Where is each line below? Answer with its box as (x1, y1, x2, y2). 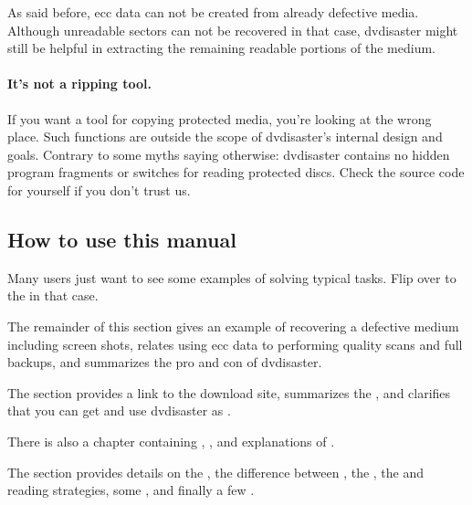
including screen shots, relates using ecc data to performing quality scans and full (7, 334, 463, 353)
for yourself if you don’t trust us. (7, 180, 191, 199)
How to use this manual (7, 225, 236, 253)
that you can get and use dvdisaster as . (7, 401, 231, 420)
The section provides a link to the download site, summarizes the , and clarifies (7, 383, 451, 402)
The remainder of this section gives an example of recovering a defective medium (7, 316, 459, 335)
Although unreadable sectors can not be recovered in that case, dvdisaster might (7, 20, 458, 39)
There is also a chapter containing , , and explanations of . (7, 431, 335, 450)
